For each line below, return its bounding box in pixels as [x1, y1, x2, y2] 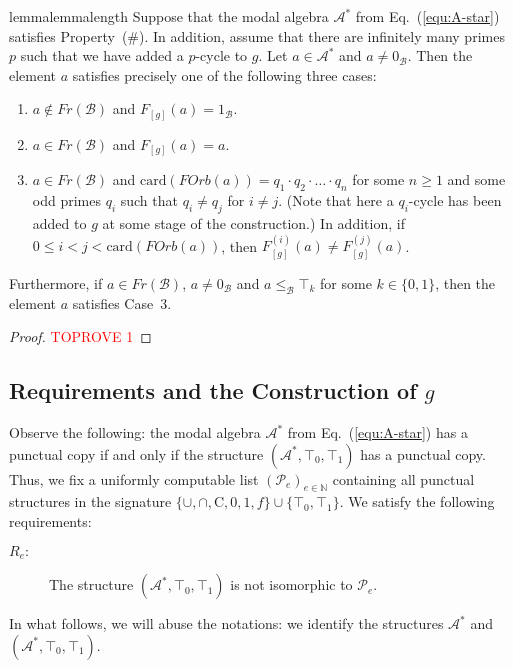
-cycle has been [408, 190, 502, 211]
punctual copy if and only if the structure [9, 443, 264, 464]
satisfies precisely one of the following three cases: [72, 64, 377, 85]
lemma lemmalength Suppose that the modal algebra [9, 6, 329, 26]
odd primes [32, 190, 101, 211]
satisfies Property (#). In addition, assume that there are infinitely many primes [9, 25, 505, 46]
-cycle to [195, 45, 248, 66]
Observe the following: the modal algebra [9, 422, 261, 443]
